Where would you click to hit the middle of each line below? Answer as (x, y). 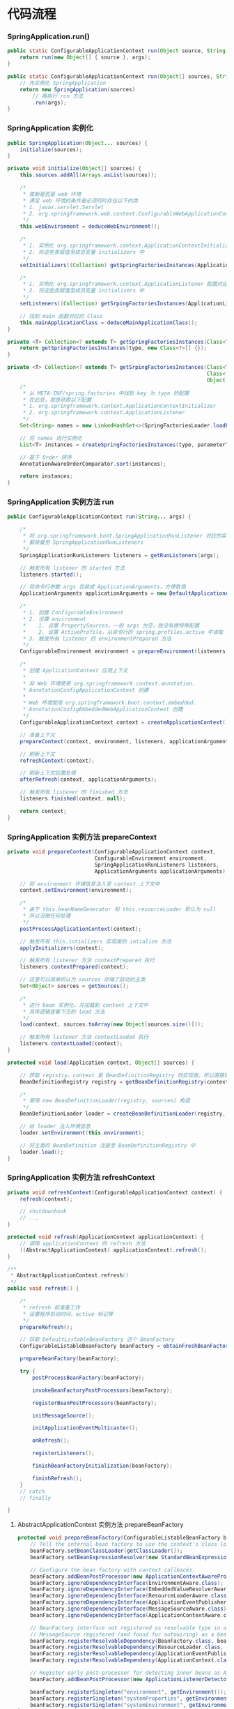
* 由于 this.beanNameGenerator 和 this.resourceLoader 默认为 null (119, 910)
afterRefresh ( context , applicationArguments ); (88, 780)
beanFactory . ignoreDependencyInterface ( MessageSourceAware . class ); (130, 1609)
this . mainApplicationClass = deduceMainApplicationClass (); (109, 322)
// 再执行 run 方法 (58, 96)
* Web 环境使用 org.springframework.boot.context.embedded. (110, 703)
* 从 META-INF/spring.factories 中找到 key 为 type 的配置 (106, 393)
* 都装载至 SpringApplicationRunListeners (83, 542)
